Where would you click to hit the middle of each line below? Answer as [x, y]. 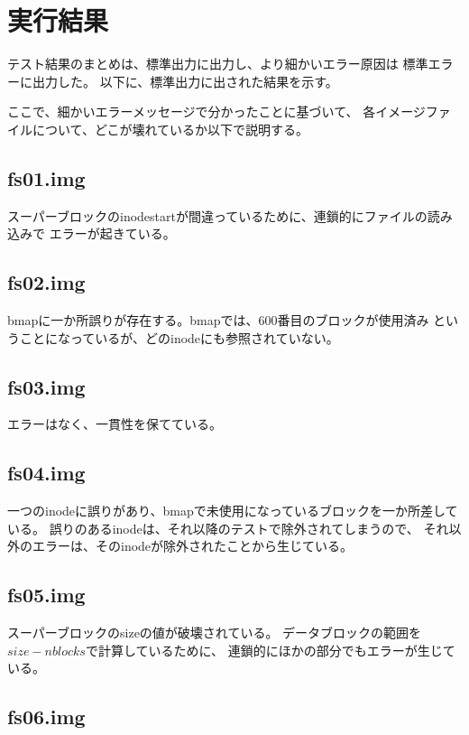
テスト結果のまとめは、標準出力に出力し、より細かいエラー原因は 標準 [218, 64]
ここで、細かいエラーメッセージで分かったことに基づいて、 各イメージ [216, 112]
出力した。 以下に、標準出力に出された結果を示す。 [185, 81]
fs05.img [46, 595]
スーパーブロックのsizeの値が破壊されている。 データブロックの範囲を [215, 633]
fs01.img [46, 177]
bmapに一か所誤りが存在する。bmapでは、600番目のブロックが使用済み [218, 320]
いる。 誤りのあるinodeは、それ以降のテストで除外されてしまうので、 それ [228, 528]
